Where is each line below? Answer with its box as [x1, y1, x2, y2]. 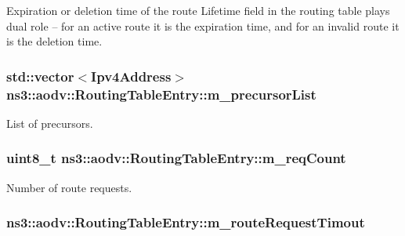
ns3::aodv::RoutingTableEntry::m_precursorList [6, 84, 316, 103]
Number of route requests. [6, 179, 132, 195]
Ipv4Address [91, 66, 172, 85]
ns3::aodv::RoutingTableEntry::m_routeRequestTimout [6, 212, 365, 232]
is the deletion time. [6, 33, 103, 49]
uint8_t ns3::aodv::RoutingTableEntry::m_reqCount [6, 148, 346, 168]
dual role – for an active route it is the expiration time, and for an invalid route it [6, 17, 400, 34]
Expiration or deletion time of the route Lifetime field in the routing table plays [6, 2, 390, 18]
